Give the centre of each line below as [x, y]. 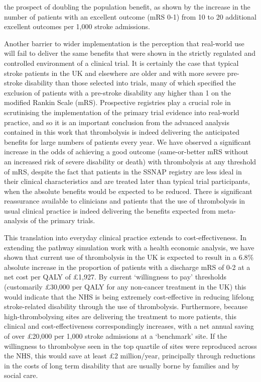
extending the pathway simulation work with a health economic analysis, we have [129, 247]
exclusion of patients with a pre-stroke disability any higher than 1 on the [117, 92]
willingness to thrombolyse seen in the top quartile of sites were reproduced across [130, 346]
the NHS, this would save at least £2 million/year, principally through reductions [130, 356]
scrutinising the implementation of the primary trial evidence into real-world [122, 112]
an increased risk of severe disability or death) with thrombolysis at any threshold [130, 161]
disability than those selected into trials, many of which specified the [130, 83]
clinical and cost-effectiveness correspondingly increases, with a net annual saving [129, 326]
